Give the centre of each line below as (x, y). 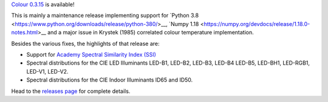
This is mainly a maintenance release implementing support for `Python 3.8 (105, 16)
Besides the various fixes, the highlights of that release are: (85, 43)
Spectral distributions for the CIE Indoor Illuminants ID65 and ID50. (110, 80)
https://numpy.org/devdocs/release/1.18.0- (257, 24)
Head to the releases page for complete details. (71, 91)
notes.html (25, 33)
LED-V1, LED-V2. (47, 71)
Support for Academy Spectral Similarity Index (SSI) (91, 54)
